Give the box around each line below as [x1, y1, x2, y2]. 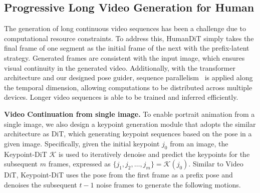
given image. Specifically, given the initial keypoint [4, 138, 160, 148]
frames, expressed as [48, 158, 111, 169]
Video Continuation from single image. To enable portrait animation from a [4, 108, 255, 119]
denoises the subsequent [4, 179, 77, 189]
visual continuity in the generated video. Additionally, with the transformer [4, 62, 235, 73]
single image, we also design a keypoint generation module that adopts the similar [4, 118, 256, 129]
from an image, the [170, 138, 228, 148]
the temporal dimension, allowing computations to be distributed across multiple [4, 82, 252, 92]
